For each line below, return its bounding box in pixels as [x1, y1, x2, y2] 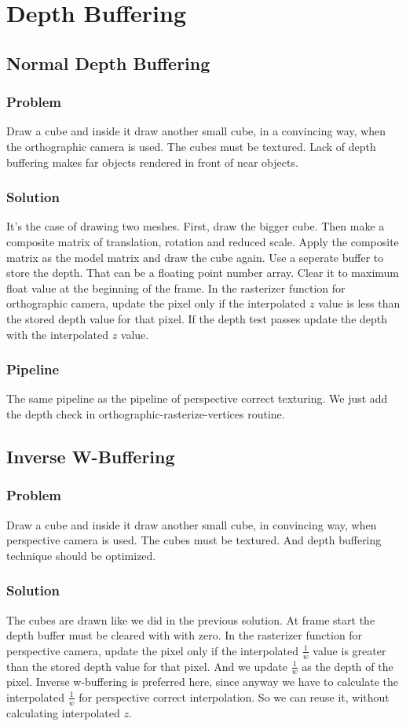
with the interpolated [6, 326, 108, 342]
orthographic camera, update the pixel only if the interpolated [6, 295, 306, 311]
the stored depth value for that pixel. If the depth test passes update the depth [6, 310, 388, 326]
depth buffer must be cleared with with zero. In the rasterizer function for [6, 627, 363, 643]
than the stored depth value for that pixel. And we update [6, 658, 287, 674]
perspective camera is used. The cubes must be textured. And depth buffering [6, 532, 382, 548]
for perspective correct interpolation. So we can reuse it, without [79, 688, 390, 705]
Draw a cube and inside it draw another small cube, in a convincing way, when [6, 123, 386, 139]
